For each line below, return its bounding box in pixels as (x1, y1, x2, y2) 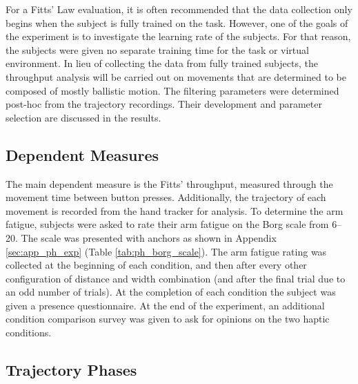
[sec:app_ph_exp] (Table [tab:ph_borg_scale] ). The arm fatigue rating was (6, 244, 327, 258)
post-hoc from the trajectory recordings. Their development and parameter (6, 97, 322, 111)
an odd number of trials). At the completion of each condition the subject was (6, 285, 336, 299)
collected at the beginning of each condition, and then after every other (6, 258, 307, 272)
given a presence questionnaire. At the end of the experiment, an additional (6, 298, 325, 312)
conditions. (6, 325, 52, 340)
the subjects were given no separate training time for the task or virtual (6, 42, 309, 57)
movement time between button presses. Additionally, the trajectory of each (6, 190, 326, 204)
